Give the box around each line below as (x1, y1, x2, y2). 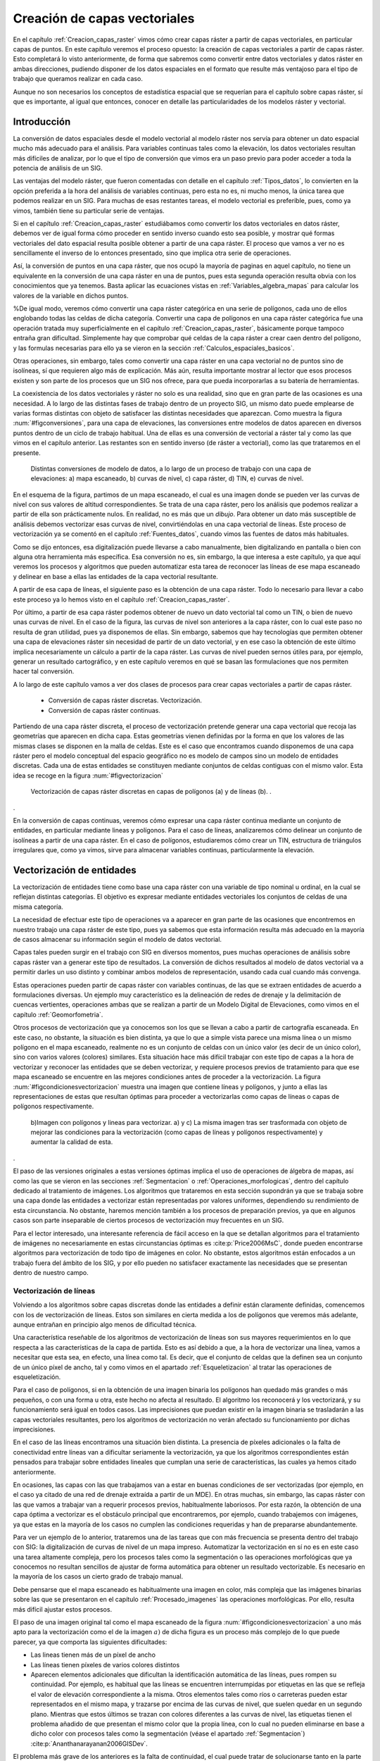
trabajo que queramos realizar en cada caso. (13, 75, 144, 83)
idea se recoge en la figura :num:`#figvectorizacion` (13, 771, 163, 780)
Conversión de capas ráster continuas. (48, 706, 161, 714)
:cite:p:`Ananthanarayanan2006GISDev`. (30, 1739, 148, 1748)
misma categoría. (13, 902, 63, 911)
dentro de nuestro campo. (13, 1269, 89, 1277)
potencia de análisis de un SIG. (13, 163, 103, 172)
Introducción (13, 116, 71, 127)
